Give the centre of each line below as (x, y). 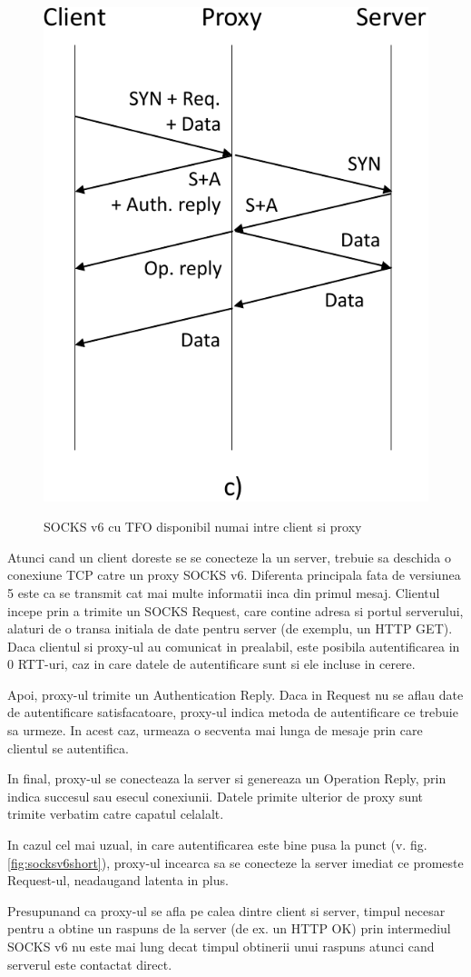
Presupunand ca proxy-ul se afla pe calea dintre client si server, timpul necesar (226, 910)
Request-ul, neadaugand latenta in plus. (118, 880)
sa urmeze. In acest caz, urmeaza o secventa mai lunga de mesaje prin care (215, 730)
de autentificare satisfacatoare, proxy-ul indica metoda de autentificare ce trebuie (233, 712)
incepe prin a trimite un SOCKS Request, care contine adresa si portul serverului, (235, 610)
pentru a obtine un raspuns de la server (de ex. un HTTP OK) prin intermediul (229, 928)
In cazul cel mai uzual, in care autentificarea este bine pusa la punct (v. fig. (217, 845)
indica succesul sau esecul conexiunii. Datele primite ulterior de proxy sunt (216, 796)
